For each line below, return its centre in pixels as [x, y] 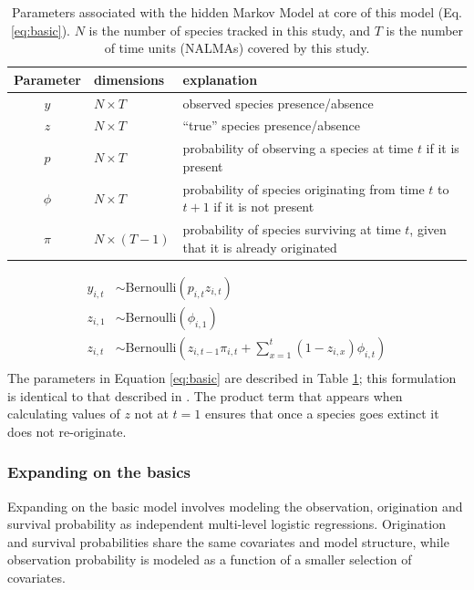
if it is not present [264, 207]
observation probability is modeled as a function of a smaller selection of [210, 559]
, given [428, 229]
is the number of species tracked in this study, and [230, 30]
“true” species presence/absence [271, 125]
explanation [220, 79]
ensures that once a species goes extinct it [322, 414]
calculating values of [64, 414]
